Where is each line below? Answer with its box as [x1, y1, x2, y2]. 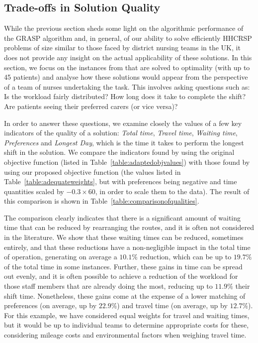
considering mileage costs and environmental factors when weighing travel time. [4, 330, 247, 340]
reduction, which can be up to [140, 251, 232, 262]
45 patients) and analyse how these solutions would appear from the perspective [4, 72, 248, 82]
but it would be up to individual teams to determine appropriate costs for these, [4, 320, 249, 330]
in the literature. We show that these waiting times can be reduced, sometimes [4, 232, 244, 242]
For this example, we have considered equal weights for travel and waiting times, [4, 310, 250, 320]
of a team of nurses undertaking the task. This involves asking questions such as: [4, 81, 250, 92]
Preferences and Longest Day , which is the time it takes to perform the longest [4, 137, 244, 147]
